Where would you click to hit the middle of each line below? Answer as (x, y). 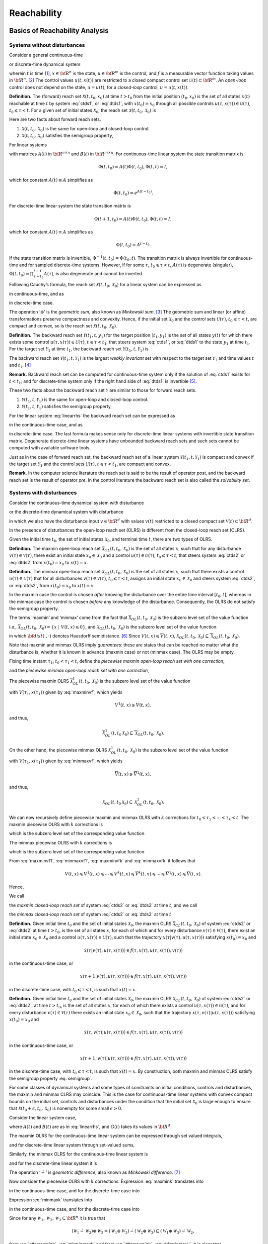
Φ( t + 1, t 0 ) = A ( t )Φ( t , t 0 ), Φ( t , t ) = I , (133, 219)
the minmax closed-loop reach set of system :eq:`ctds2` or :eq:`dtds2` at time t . (91, 914)
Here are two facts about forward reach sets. (55, 119)
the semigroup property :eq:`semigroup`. (51, 1078)
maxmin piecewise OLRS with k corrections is (56, 824)
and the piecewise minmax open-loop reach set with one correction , (79, 670)
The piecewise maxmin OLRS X (41, 681)
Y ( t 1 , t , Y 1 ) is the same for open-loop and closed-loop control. (85, 400)
